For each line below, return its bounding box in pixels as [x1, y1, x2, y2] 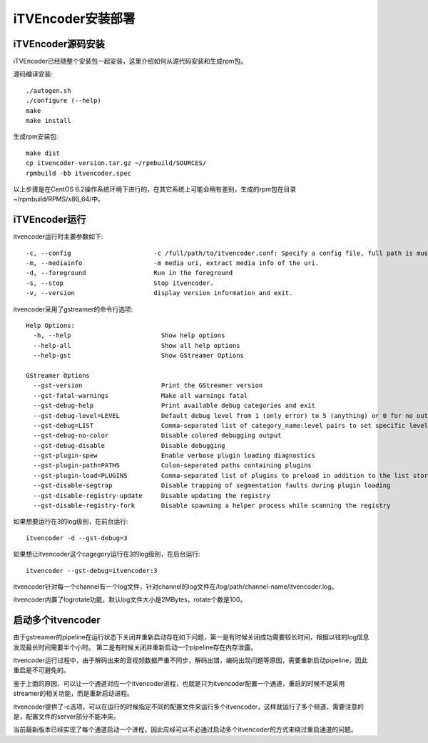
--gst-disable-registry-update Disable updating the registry [33, 492, 270, 499]
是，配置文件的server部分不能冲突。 [13, 712, 121, 721]
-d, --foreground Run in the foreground [26, 269, 233, 277]
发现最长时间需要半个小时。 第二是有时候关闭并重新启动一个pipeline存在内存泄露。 [13, 643, 257, 652]
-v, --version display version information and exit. [26, 289, 293, 297]
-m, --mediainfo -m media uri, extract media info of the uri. [26, 259, 320, 267]
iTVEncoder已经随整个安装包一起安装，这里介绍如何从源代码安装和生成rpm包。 [13, 57, 248, 66]
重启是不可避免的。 [13, 666, 70, 674]
